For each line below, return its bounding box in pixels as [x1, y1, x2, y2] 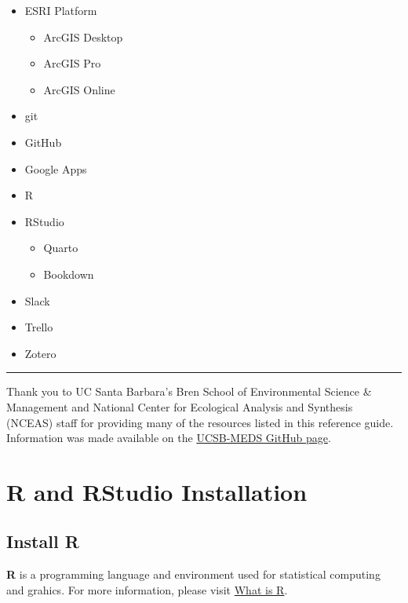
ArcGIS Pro [43, 55, 101, 71]
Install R [6, 529, 79, 554]
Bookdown [43, 265, 94, 282]
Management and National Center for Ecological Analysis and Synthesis [6, 398, 353, 415]
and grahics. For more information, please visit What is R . [6, 581, 288, 598]
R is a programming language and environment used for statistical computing [6, 566, 381, 583]
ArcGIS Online [43, 81, 115, 97]
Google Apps [24, 160, 87, 177]
